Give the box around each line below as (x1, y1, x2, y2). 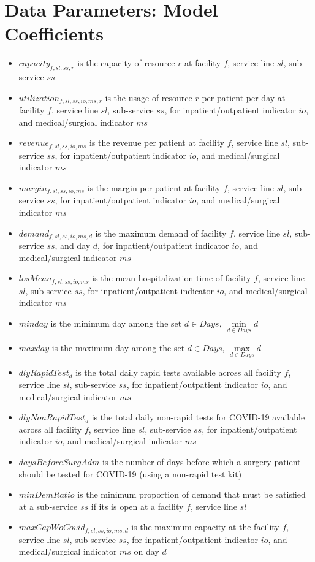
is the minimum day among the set (50, 316, 182, 329)
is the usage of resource (105, 91, 192, 104)
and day (60, 239, 91, 252)
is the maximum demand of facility (95, 226, 227, 239)
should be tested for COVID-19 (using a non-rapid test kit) (18, 467, 242, 480)
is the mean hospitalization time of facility (92, 272, 251, 284)
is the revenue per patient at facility (89, 136, 225, 149)
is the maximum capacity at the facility (131, 520, 279, 533)
